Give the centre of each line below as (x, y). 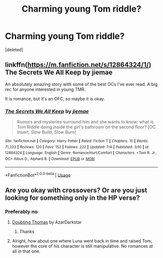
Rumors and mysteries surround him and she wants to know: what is (85, 122)
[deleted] (14, 49)
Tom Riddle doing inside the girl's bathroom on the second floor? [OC (86, 127)
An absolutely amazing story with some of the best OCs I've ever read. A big (81, 84)
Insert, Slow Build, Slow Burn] (47, 132)
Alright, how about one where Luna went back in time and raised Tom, (82, 241)
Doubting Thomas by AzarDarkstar (47, 222)
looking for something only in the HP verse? (73, 198)
